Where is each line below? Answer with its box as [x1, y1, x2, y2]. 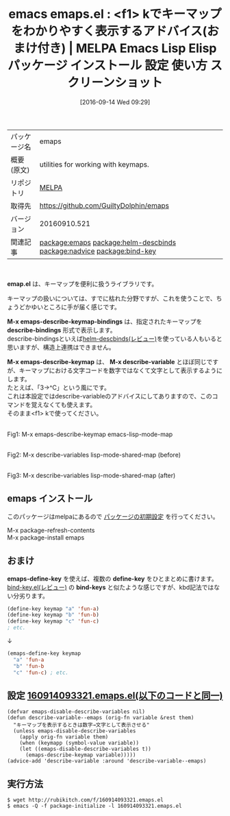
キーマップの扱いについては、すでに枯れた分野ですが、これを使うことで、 [7, 294, 217, 302]
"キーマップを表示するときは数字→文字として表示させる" [13, 721, 150, 729]
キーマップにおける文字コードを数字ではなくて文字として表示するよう [18, 366, 217, 374]
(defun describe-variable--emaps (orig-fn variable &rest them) [7, 715, 194, 721]
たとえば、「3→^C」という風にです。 [7, 383, 111, 392]
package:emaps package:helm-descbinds [39, 237, 177, 247]
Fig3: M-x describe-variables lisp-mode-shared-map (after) [7, 471, 176, 479]
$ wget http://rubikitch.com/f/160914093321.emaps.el [7, 797, 164, 804]
